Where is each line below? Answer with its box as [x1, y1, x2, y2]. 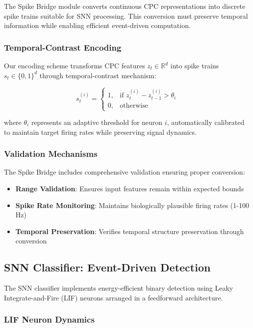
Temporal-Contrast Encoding [4, 41, 122, 53]
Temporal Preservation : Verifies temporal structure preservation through [15, 226, 244, 236]
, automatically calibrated [167, 117, 245, 127]
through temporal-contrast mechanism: [39, 70, 156, 80]
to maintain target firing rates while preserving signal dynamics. [4, 126, 197, 137]
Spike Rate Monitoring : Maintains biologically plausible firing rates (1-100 [15, 200, 249, 210]
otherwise [120, 102, 148, 109]
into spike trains [170, 60, 219, 70]
